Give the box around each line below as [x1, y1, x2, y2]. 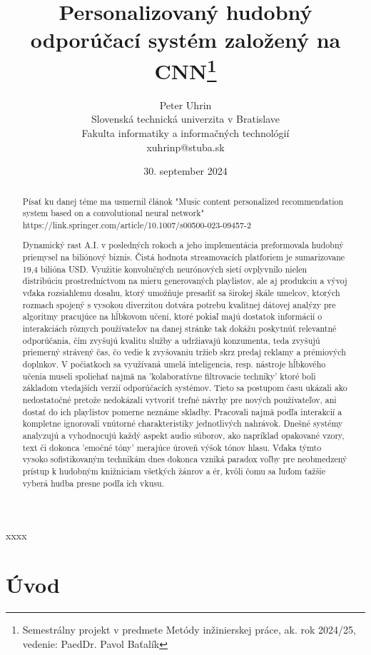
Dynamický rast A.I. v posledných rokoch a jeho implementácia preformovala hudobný [22, 239, 344, 251]
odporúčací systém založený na [30, 25, 341, 54]
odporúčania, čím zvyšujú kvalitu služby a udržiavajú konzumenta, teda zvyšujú [22, 334, 320, 346]
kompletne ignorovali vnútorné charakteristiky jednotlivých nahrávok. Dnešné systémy [22, 417, 343, 430]
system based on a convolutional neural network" [22, 207, 204, 219]
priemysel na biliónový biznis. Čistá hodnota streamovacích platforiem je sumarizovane [22, 251, 345, 263]
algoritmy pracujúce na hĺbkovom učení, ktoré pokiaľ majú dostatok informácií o [22, 310, 322, 323]
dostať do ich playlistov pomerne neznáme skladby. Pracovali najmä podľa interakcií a [22, 405, 342, 417]
